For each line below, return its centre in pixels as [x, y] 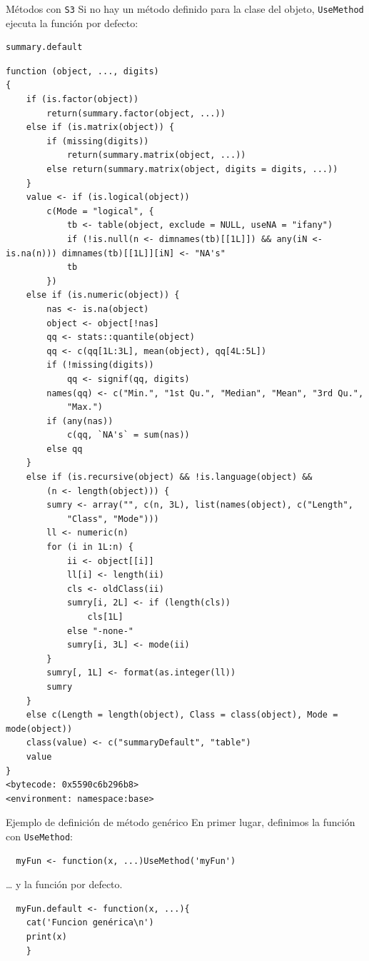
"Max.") [85, 407]
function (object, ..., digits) [82, 71]
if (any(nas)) [80, 421]
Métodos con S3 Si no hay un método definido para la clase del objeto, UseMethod [185, 9]
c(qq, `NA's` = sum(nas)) [128, 435]
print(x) [46, 936]
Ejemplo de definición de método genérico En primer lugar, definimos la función [181, 822]
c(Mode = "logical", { [100, 211]
